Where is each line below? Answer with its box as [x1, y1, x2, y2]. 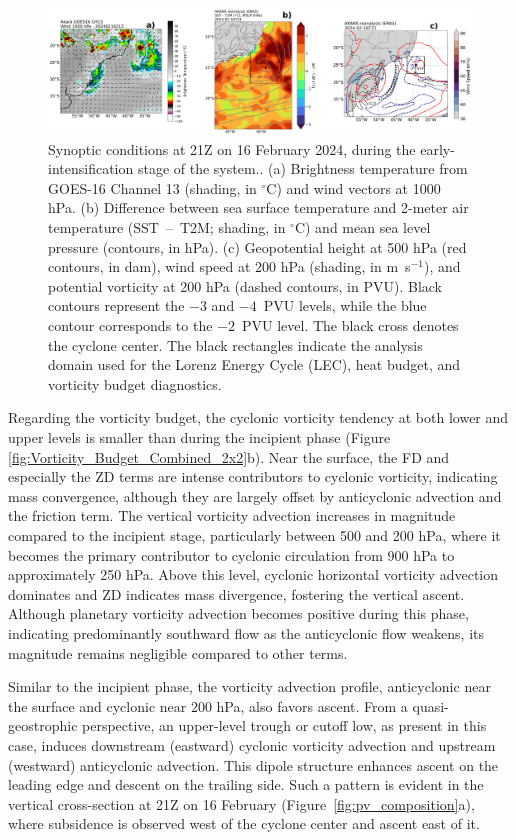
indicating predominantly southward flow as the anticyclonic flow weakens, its [8, 622, 484, 643]
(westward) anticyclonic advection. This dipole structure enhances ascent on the [8, 754, 499, 775]
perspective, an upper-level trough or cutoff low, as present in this [82, 715, 487, 736]
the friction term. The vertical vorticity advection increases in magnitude [8, 505, 456, 526]
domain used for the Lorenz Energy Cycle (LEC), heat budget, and [48, 354, 461, 375]
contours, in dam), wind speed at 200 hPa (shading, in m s [48, 256, 411, 277]
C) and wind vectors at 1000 [266, 177, 441, 198]
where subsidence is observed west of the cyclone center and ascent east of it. [8, 813, 480, 834]
